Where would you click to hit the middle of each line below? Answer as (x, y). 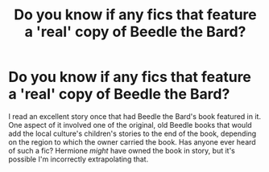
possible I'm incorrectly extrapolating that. (79, 159)
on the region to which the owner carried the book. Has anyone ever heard (132, 141)
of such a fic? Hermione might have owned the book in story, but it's (122, 150)
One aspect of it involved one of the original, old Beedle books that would (130, 125)
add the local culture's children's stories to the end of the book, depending (132, 133)
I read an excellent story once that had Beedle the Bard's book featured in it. (135, 116)
